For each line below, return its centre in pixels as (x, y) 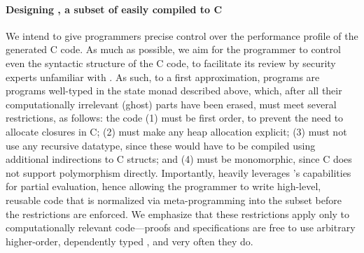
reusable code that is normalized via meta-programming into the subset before (174, 200)
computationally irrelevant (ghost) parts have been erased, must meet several (171, 104)
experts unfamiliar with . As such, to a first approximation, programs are (163, 77)
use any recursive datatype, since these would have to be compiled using (161, 145)
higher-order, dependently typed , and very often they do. (129, 241)
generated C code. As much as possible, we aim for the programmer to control (173, 49)
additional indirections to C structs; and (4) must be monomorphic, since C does (179, 159)
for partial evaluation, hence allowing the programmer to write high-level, (163, 186)
